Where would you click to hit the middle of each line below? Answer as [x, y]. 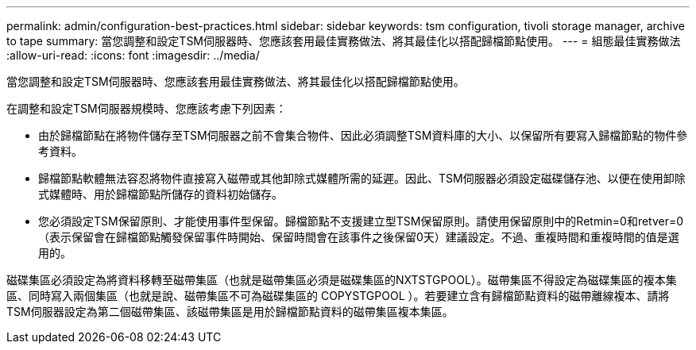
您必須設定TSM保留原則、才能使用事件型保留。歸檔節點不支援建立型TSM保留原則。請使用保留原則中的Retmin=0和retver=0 [361, 221]
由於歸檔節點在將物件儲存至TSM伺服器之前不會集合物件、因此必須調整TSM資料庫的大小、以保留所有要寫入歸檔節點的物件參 [363, 135]
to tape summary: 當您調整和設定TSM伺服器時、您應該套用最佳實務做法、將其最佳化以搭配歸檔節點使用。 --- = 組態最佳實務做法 [344, 41]
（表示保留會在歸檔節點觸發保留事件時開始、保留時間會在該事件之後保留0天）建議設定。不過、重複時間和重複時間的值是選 [359, 237]
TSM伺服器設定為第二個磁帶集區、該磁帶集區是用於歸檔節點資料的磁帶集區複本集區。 [230, 312]
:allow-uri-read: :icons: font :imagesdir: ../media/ [133, 55]
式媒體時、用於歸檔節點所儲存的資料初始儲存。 [160, 194]
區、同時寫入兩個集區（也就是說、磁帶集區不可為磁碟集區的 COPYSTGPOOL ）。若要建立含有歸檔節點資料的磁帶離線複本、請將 [338, 296]
